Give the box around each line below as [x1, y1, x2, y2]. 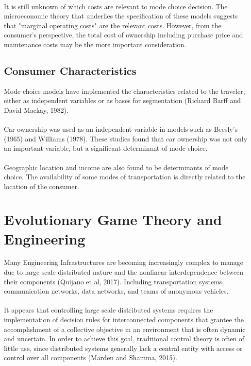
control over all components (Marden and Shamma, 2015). [4, 352, 177, 363]
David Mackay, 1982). [4, 105, 68, 115]
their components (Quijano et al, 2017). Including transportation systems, [4, 276, 224, 286]
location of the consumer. [4, 181, 79, 191]
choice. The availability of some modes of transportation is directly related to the [4, 172, 246, 182]
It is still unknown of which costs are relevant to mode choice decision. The [4, 1, 228, 11]
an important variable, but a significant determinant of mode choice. [4, 143, 208, 153]
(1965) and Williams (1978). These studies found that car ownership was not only [4, 133, 248, 143]
